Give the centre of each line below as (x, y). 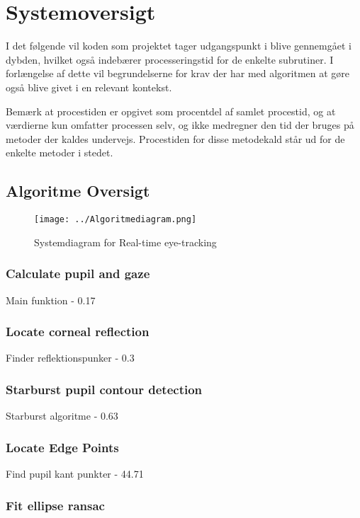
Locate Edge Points (62, 447)
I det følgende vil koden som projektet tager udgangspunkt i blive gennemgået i (179, 46)
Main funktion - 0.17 (51, 300)
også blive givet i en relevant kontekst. (89, 87)
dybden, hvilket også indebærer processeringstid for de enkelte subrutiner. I (170, 59)
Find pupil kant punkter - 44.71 (75, 473)
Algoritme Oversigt (78, 191)
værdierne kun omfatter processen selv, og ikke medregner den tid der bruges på (180, 125)
